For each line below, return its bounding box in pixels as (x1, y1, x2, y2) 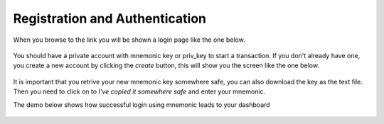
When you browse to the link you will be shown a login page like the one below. (13, 35, 245, 44)
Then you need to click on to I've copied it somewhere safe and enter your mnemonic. (13, 87, 266, 96)
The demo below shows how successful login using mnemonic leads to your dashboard (13, 100, 270, 109)
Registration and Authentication (13, 11, 206, 26)
